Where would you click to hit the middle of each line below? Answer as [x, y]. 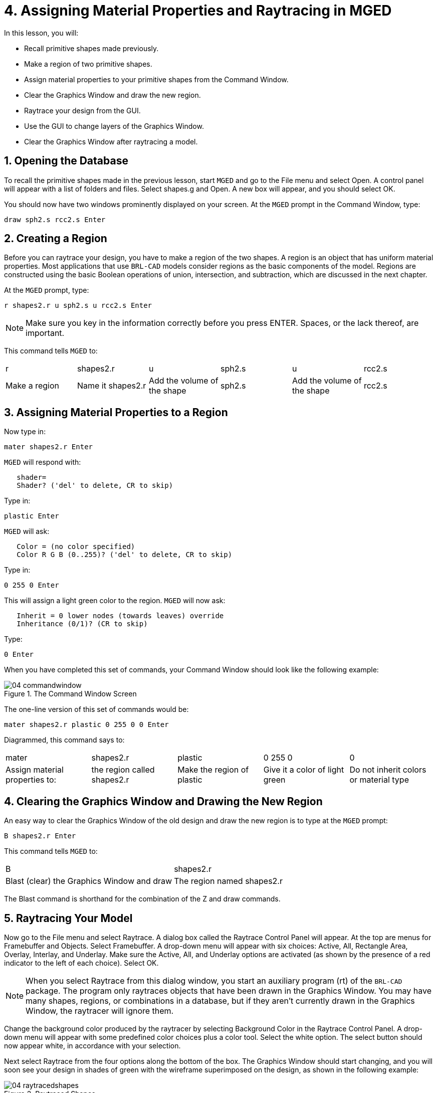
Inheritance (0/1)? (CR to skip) [82, 624]
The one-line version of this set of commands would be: [96, 709]
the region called [123, 770]
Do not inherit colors [388, 770]
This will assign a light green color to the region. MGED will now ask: [115, 601]
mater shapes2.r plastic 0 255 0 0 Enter [86, 725]
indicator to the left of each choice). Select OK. [81, 963]
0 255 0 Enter [32, 585]
